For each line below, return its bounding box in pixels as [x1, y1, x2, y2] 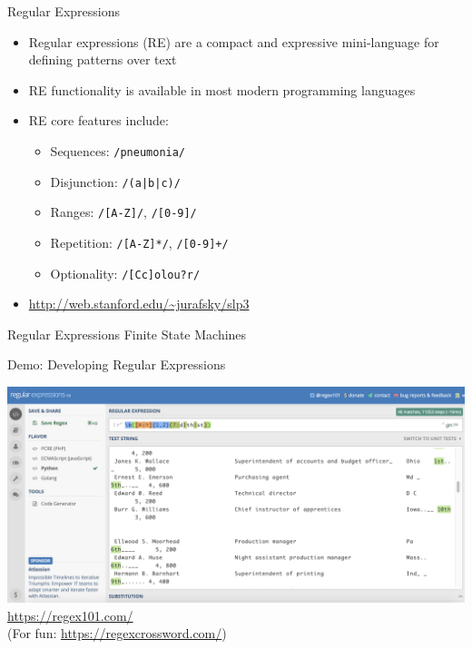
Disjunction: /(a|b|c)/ [50, 172, 181, 191]
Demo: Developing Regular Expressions [7, 355, 226, 374]
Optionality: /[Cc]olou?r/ [50, 263, 201, 282]
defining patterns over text [28, 50, 177, 69]
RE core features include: [28, 111, 169, 130]
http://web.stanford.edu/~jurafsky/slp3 [28, 294, 250, 313]
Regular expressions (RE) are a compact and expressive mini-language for [28, 32, 439, 51]
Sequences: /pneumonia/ [50, 141, 186, 160]
